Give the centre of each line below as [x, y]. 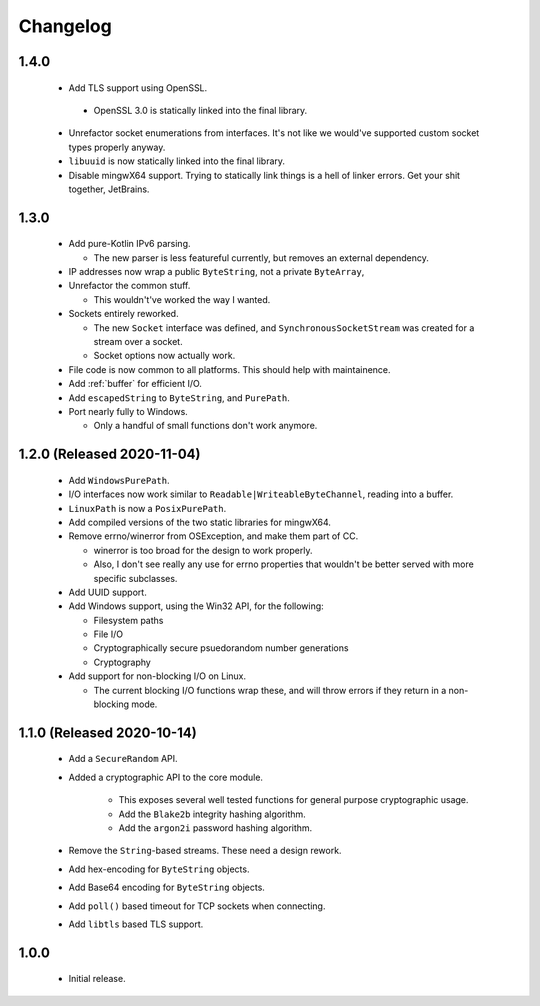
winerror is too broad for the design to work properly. [203, 550]
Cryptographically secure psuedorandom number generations [221, 648]
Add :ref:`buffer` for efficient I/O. [135, 384]
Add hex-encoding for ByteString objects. [159, 869]
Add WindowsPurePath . [119, 480]
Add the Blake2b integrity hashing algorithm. [212, 814]
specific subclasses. [135, 578]
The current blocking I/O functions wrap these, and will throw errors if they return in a [270, 690]
